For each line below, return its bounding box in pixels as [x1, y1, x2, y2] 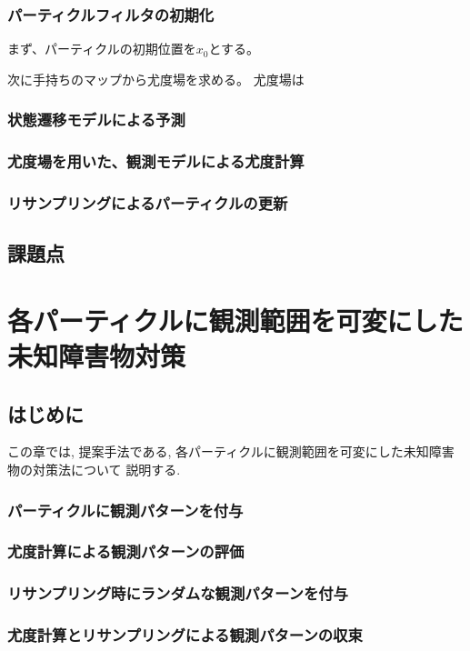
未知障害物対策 [7, 337, 186, 375]
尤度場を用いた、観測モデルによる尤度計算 [7, 150, 305, 173]
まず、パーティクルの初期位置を [7, 39, 196, 58]
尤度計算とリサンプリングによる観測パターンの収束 [7, 624, 363, 646]
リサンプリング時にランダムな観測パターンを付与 [7, 582, 348, 605]
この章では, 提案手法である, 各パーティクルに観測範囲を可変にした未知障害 [7, 442, 455, 461]
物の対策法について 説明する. [7, 460, 181, 479]
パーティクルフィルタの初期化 [7, 3, 215, 25]
